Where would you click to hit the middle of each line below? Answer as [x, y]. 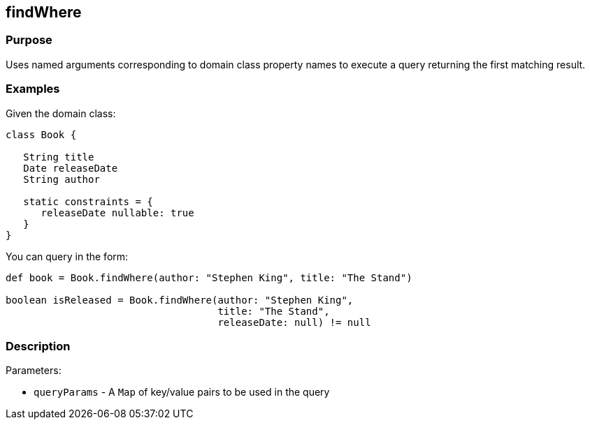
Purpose [29, 40]
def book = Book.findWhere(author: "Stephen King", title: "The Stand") [209, 277]
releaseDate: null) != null [294, 322]
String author [62, 179]
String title [59, 157]
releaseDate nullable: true [117, 212]
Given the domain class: [61, 113]
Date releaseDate [71, 168]
